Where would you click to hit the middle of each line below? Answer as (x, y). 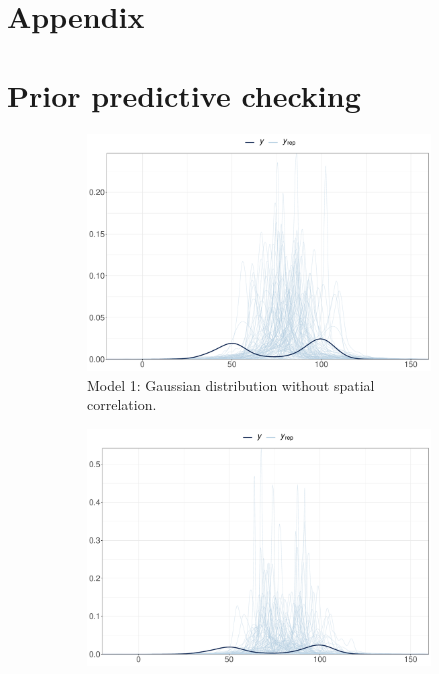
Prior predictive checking (184, 94)
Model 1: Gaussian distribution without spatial (231, 384)
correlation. (122, 404)
